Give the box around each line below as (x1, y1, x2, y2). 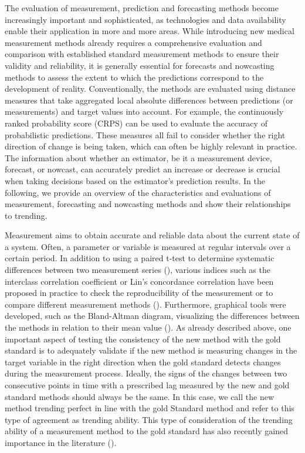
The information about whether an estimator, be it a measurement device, (5, 151, 272, 164)
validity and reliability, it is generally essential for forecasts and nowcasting (5, 59, 274, 71)
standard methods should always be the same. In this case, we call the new (5, 390, 274, 402)
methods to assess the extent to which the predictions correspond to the (5, 71, 264, 83)
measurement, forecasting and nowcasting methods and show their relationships (5, 198, 291, 210)
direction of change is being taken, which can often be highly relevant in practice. (5, 140, 297, 152)
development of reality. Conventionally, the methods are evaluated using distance (5, 82, 296, 95)
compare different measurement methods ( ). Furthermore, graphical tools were (5, 298, 286, 310)
